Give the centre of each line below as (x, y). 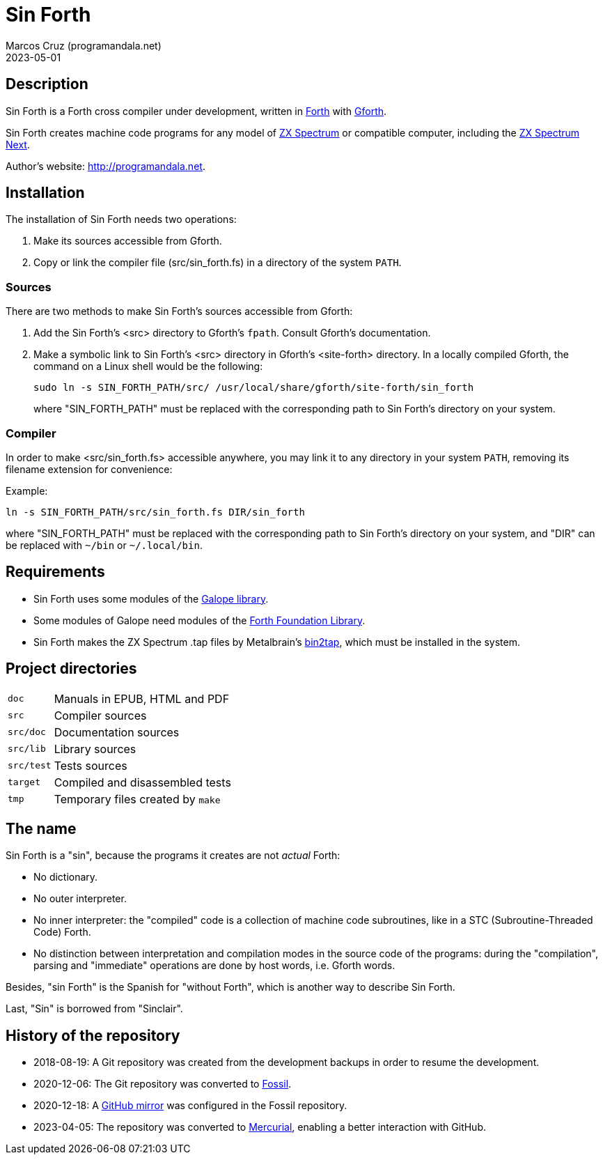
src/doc (27, 732)
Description (47, 84)
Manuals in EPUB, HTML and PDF (142, 698)
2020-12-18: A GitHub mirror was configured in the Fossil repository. (190, 1106)
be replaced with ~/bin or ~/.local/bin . (104, 545)
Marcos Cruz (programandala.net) (84, 45)
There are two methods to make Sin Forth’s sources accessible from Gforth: (179, 311)
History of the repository (93, 1035)
